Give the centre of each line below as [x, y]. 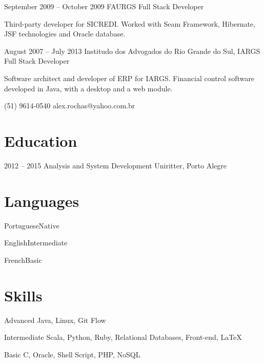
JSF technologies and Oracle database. [65, 34]
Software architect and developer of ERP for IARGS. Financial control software [129, 78]
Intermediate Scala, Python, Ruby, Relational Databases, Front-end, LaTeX [123, 337]
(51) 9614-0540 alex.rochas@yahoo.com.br [70, 106]
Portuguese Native [32, 225]
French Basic [23, 260]
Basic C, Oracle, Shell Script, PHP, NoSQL [72, 354]
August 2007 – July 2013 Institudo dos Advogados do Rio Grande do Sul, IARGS [132, 51]
